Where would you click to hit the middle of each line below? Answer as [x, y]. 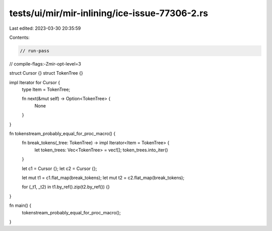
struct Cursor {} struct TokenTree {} [46, 73]
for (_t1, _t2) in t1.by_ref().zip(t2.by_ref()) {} [66, 187]
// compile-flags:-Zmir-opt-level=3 [45, 64]
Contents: [19, 37]
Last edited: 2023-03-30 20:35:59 [45, 28]
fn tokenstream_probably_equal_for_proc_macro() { [62, 134]
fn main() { [20, 206]
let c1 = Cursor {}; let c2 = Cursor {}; [59, 168]
